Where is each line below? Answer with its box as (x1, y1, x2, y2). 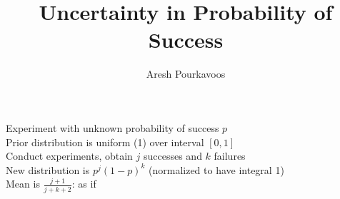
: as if (71, 176, 96, 191)
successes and (143, 148, 202, 163)
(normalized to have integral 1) (149, 162, 284, 177)
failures (214, 148, 246, 163)
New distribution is (6, 162, 90, 177)
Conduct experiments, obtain (6, 148, 133, 163)
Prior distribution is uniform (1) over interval (6, 134, 204, 149)
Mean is (6, 176, 40, 191)
